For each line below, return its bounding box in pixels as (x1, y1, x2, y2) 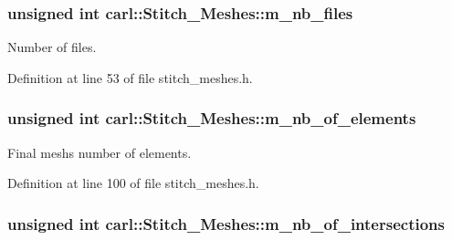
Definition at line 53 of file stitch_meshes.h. (7, 68, 253, 87)
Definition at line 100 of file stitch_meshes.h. (7, 173, 259, 193)
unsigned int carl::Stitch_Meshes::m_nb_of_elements (7, 107, 416, 130)
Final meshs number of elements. (7, 142, 192, 162)
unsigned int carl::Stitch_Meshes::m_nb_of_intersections (7, 212, 445, 235)
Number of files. (7, 37, 97, 57)
